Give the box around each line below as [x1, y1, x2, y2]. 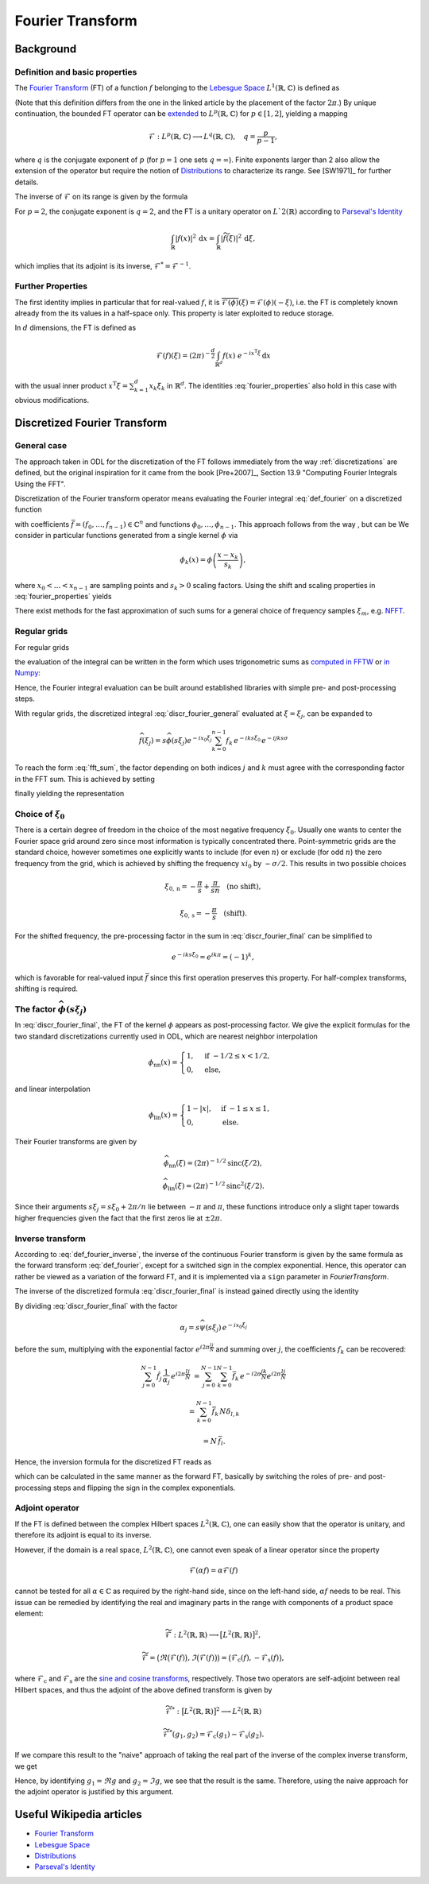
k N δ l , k [214, 1406, 240, 1418]
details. [14, 177, 39, 187]
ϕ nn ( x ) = [148, 1058, 178, 1069]
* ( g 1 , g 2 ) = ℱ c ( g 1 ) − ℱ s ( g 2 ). [169, 1728, 265, 1740]
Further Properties [14, 280, 87, 292]
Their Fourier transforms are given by [14, 1136, 137, 1146]
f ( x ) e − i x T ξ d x [222, 348, 272, 360]
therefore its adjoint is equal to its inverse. [14, 1530, 153, 1540]
